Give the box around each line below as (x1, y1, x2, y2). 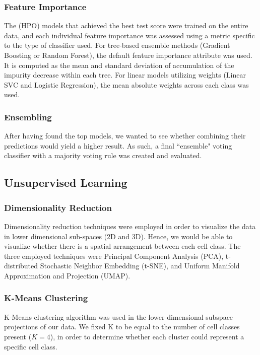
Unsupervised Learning (4, 175, 127, 190)
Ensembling (4, 110, 52, 123)
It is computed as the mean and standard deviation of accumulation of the (4, 59, 234, 70)
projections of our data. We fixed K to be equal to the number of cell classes (4, 321, 240, 332)
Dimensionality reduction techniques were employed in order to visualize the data (4, 221, 256, 231)
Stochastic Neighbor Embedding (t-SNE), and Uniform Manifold (40, 260, 240, 271)
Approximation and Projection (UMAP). (4, 270, 131, 280)
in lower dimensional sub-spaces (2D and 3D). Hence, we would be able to (4, 231, 233, 241)
